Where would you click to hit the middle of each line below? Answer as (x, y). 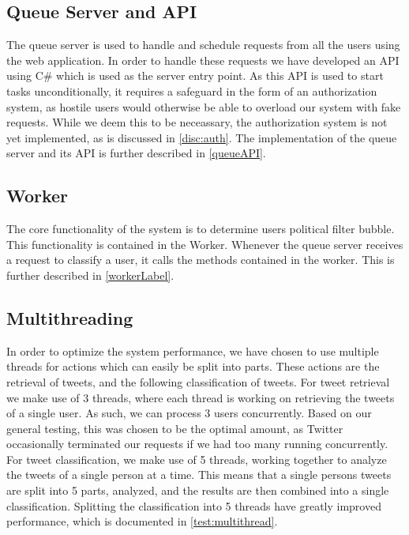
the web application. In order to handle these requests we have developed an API (203, 60)
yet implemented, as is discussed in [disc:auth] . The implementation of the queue (202, 137)
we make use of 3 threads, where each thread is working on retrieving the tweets (201, 397)
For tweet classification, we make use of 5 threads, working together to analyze (197, 459)
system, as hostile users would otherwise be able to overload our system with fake (204, 106)
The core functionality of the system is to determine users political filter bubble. (201, 229)
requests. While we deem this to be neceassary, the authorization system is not (197, 122)
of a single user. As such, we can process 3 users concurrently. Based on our (189, 413)
